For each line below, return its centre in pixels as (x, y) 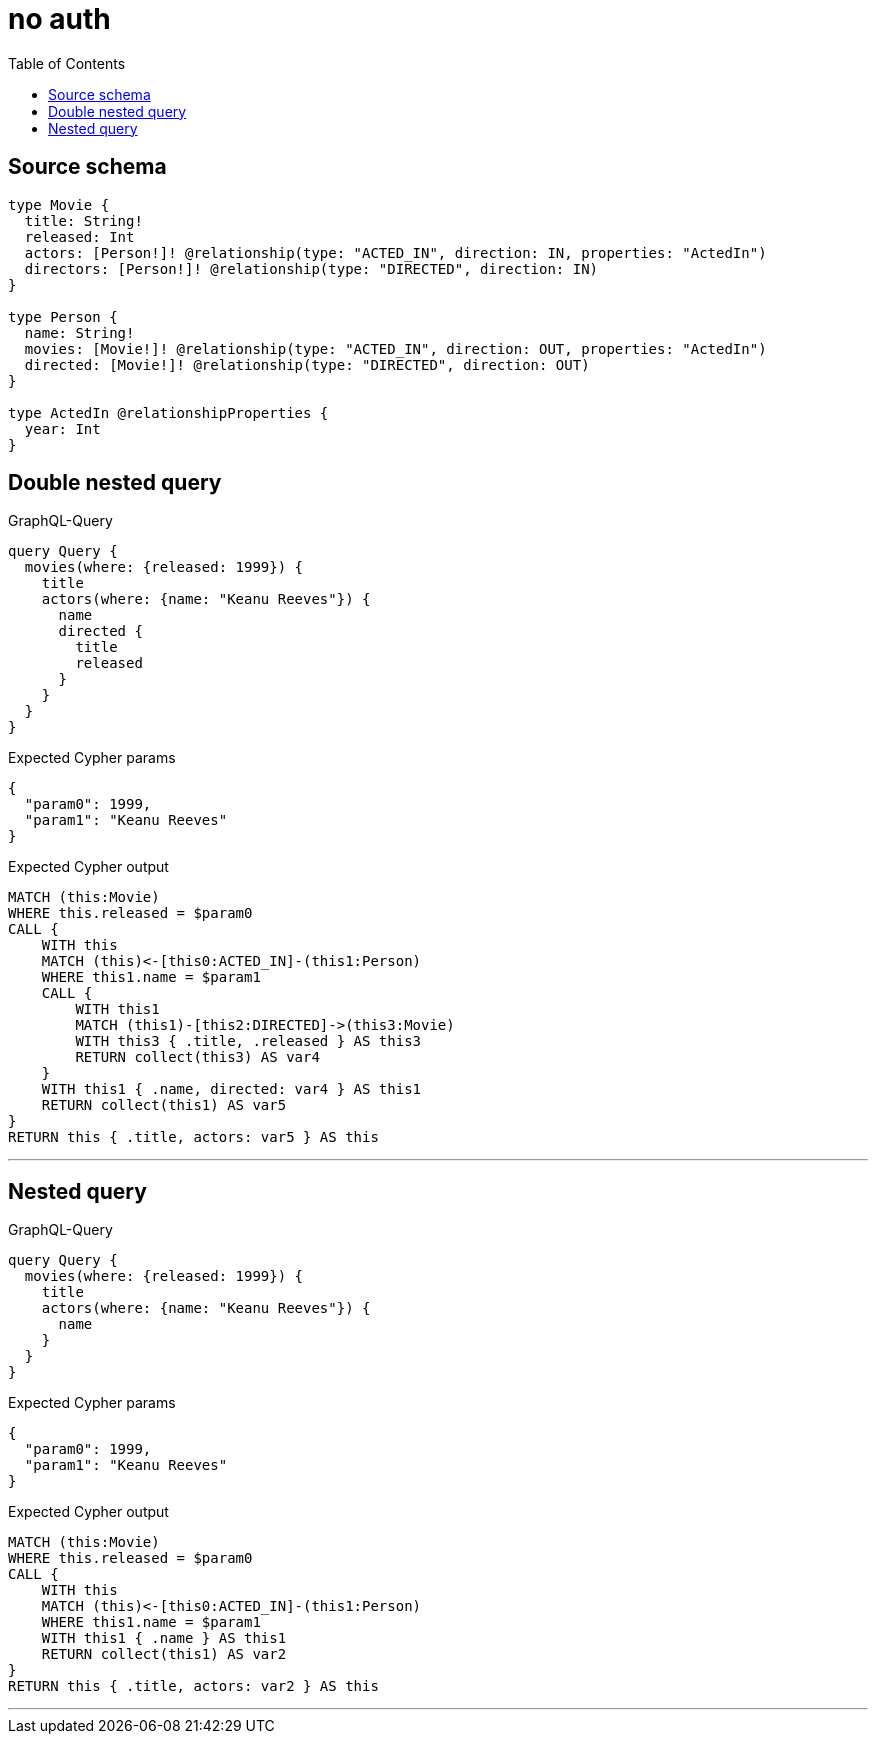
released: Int (79, 236)
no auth (59, 19)
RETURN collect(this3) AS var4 (197, 1057)
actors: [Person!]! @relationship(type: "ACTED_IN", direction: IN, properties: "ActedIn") (395, 252)
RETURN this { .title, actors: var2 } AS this (193, 1686)
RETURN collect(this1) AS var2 (164, 1654)
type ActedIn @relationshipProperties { (168, 412)
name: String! (79, 332)
